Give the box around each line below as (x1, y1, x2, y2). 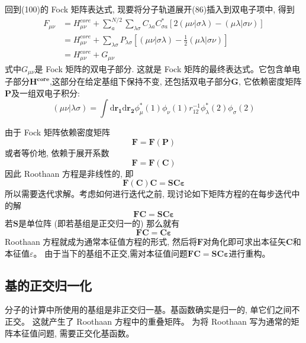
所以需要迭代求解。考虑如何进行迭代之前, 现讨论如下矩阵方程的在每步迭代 (5, 187, 292, 200)
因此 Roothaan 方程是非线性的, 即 (5, 167, 134, 179)
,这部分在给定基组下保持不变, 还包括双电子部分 (49, 75, 231, 88)
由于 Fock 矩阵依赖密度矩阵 (5, 126, 110, 138)
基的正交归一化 (5, 276, 92, 294)
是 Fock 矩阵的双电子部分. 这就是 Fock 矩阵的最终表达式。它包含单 (34, 62, 292, 75)
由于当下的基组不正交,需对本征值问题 (44, 247, 188, 259)
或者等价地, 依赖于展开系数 (5, 146, 109, 158)
